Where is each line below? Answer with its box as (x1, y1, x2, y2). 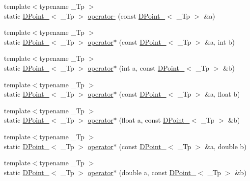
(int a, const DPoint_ (119, 62, 185, 73)
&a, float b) (204, 89, 240, 99)
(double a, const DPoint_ (119, 167, 196, 177)
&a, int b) (204, 36, 235, 47)
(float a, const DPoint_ (119, 115, 190, 125)
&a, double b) (204, 141, 247, 151)
